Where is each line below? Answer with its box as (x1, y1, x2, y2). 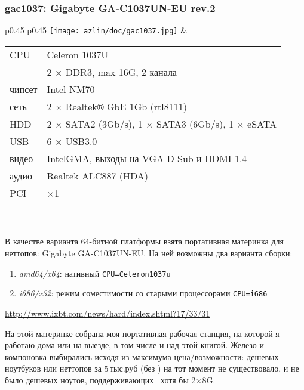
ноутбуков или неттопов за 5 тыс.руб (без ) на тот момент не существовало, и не (5, 362, 299, 374)
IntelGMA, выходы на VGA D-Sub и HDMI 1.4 (47, 151, 247, 165)
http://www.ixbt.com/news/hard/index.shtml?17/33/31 (5, 307, 210, 319)
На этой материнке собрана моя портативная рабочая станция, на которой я (5, 327, 280, 339)
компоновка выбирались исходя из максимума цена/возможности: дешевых (5, 350, 279, 363)
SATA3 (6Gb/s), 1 (156, 116, 234, 131)
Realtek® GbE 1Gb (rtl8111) (65, 99, 187, 113)
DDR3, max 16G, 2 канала (65, 64, 177, 79)
